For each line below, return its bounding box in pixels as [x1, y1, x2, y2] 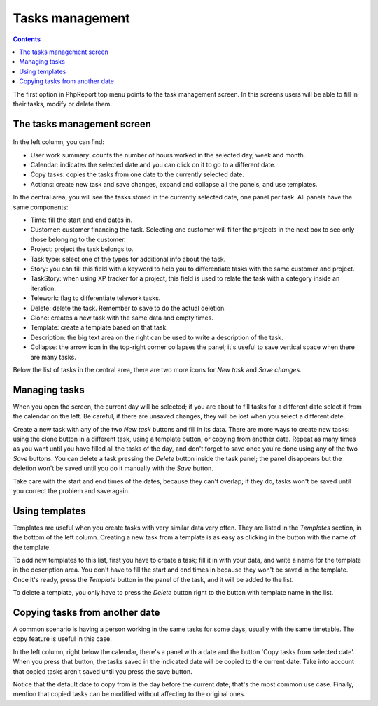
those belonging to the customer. [30, 235, 126, 243]
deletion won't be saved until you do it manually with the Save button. [13, 464, 213, 472]
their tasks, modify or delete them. [13, 99, 112, 108]
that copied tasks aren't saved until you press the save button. [13, 667, 192, 675]
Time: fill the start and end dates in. [30, 216, 133, 224]
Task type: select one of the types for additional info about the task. [30, 255, 226, 263]
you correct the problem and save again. [13, 486, 130, 495]
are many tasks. [30, 353, 77, 361]
